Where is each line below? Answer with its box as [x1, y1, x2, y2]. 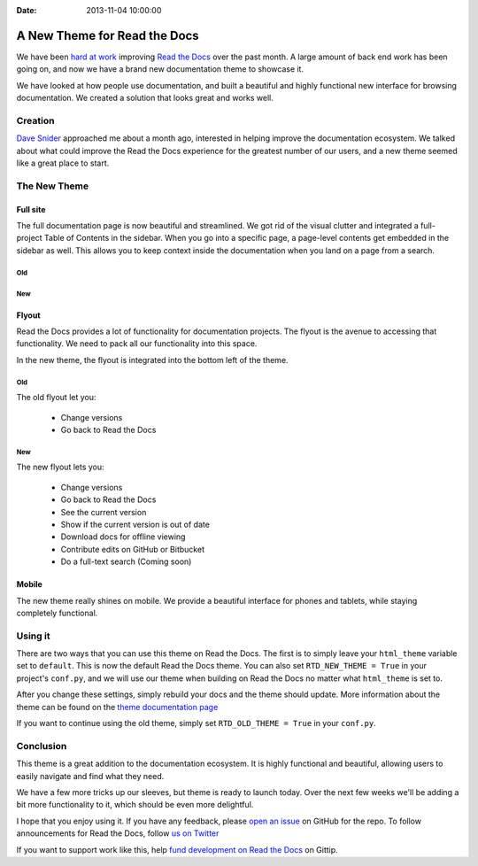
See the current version [60, 506, 147, 517]
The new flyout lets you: [16, 461, 105, 473]
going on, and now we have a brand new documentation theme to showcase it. [16, 64, 305, 74]
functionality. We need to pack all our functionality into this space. [16, 338, 258, 349]
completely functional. [16, 607, 98, 618]
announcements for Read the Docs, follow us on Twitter [16, 828, 220, 839]
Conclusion [16, 739, 67, 752]
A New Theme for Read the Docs [16, 27, 199, 43]
